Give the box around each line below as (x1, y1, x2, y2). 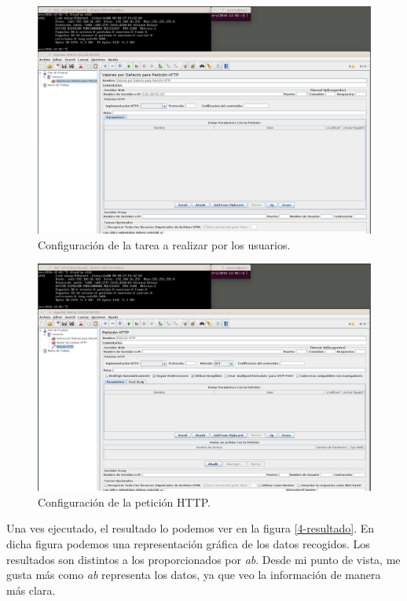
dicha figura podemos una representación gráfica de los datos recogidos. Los (6, 536, 370, 551)
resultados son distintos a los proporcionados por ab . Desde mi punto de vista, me (6, 551, 401, 567)
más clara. (6, 581, 56, 598)
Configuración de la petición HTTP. (38, 493, 211, 510)
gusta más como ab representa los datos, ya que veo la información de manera (6, 566, 381, 583)
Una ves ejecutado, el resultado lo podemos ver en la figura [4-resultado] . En (6, 520, 375, 536)
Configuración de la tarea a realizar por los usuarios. (38, 236, 291, 253)
